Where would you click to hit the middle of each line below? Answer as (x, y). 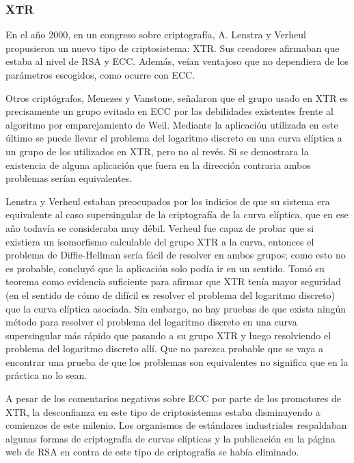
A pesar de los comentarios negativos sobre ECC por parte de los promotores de (173, 398)
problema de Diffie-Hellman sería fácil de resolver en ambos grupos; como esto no (176, 255)
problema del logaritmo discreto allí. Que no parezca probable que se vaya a (165, 348)
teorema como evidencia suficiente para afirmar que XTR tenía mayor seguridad (173, 281)
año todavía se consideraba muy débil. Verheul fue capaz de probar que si (160, 227)
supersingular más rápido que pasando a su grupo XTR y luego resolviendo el (168, 335)
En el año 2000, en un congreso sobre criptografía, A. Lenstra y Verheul (156, 35)
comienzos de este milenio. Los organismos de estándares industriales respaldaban (176, 425)
